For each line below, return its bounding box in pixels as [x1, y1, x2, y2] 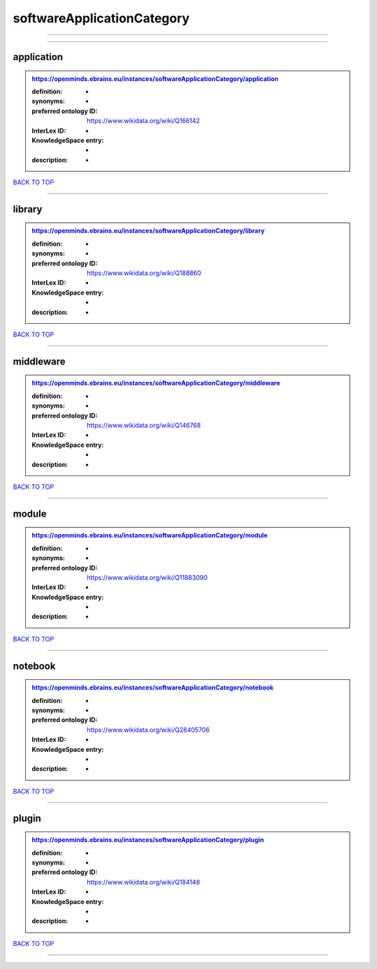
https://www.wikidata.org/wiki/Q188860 [87, 269, 202, 277]
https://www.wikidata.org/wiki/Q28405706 [87, 725, 210, 734]
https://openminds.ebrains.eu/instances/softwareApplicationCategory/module [31, 531, 268, 540]
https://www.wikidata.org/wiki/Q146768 [87, 421, 201, 429]
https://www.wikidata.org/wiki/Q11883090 [87, 573, 208, 582]
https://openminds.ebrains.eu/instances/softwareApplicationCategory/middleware [31, 379, 281, 387]
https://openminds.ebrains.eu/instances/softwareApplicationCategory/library [31, 227, 265, 235]
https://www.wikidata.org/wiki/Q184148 [87, 878, 200, 886]
